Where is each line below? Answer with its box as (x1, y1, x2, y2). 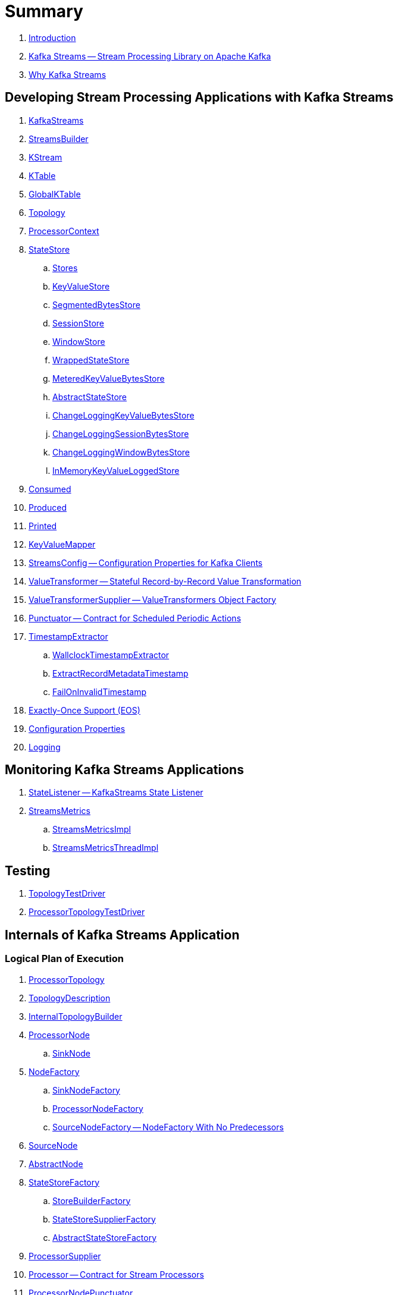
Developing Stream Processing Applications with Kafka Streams (5, 90, 394, 105)
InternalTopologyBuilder (29, 1011, 123, 1021)
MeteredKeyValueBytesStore (52, 373, 165, 384)
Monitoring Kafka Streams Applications (5, 762, 244, 778)
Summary (5, 1, 83, 21)
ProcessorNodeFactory (52, 1103, 143, 1114)
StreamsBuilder (29, 133, 89, 144)
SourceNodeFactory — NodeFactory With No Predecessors (52, 1121, 284, 1132)
